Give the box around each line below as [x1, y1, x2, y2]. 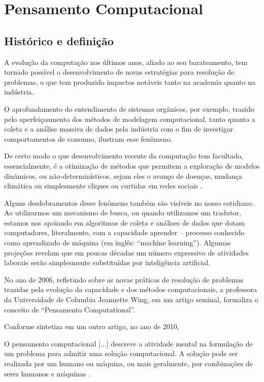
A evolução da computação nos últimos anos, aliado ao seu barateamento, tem [4, 56, 248, 67]
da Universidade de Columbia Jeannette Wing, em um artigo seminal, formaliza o [4, 294, 258, 305]
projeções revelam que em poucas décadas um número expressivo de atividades [4, 247, 249, 258]
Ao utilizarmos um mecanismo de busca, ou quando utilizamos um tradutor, [4, 207, 241, 218]
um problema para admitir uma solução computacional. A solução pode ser [4, 348, 238, 359]
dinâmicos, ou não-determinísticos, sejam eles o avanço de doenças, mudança [4, 170, 243, 181]
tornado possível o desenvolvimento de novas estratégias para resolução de [4, 67, 235, 77]
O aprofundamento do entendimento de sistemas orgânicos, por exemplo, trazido [4, 103, 254, 114]
